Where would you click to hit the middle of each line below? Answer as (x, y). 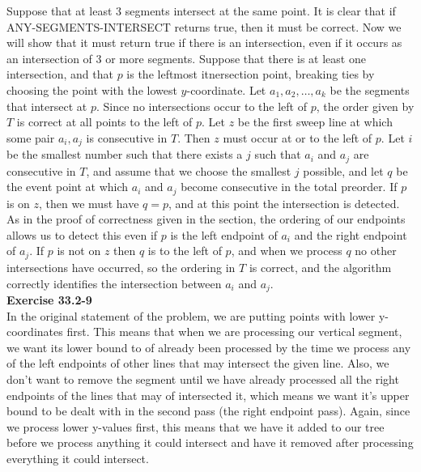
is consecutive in (127, 137)
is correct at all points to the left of (104, 122)
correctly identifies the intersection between (114, 283)
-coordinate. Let (226, 89)
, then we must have (89, 203)
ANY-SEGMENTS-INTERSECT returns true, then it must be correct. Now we (204, 26)
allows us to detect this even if (82, 234)
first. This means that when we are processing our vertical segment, (234, 332)
